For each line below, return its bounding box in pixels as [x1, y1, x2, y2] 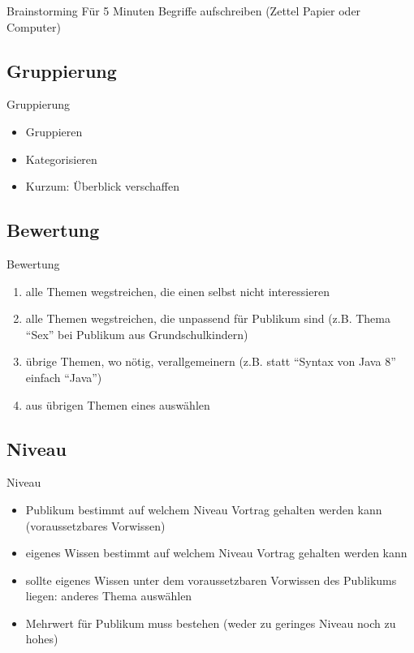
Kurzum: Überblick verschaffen [25, 178, 179, 195]
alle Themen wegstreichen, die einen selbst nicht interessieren [25, 282, 330, 299]
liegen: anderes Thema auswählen [25, 587, 192, 604]
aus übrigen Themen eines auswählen [25, 396, 210, 413]
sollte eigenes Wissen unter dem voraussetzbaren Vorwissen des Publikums [25, 571, 397, 588]
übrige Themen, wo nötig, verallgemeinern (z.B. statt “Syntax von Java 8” [25, 353, 396, 370]
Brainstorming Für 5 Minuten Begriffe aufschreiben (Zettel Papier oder [6, 2, 361, 19]
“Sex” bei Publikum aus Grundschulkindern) [25, 325, 248, 342]
